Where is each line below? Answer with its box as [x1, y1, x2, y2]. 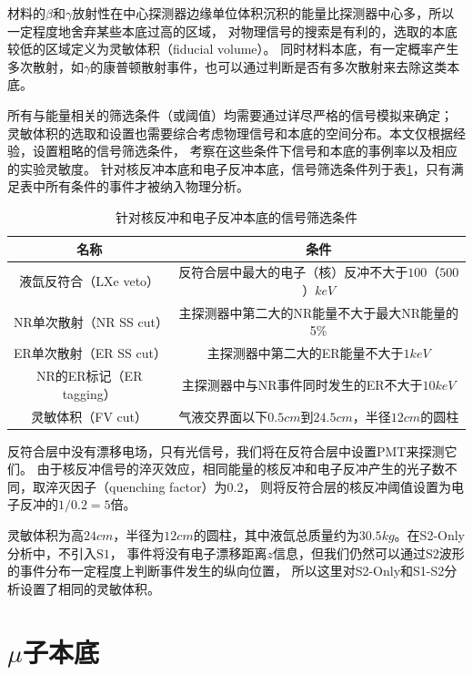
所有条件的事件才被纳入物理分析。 [45, 177, 249, 196]
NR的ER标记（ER [35, 366, 143, 385]
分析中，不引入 [7, 543, 96, 562]
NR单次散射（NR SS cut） [14, 312, 168, 331]
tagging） [62, 384, 116, 403]
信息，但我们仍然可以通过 [272, 543, 426, 562]
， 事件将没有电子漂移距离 [109, 543, 267, 562]
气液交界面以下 [178, 406, 268, 425]
